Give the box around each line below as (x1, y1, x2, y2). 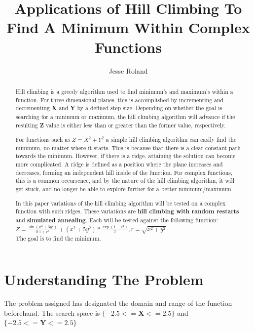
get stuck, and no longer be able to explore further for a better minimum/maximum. (15, 185, 233, 193)
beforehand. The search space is (4, 307, 100, 318)
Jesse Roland (109, 65, 148, 76)
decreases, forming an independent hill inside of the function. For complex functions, (15, 168, 233, 176)
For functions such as (15, 135, 70, 144)
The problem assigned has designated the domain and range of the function (4, 298, 232, 308)
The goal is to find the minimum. (15, 234, 101, 242)
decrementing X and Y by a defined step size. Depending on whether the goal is (15, 104, 222, 113)
